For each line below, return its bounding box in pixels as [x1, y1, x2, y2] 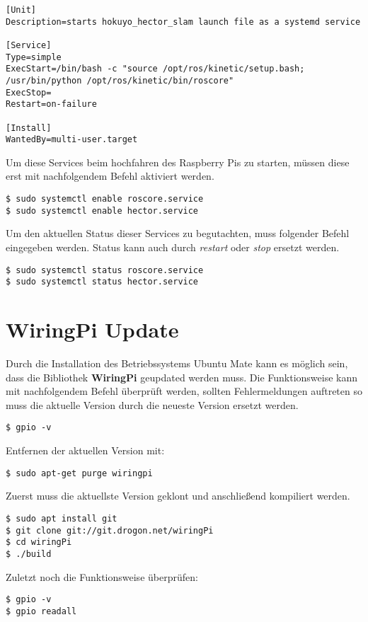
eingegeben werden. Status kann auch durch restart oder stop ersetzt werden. [6, 239, 340, 254]
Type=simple [6, 52, 62, 62]
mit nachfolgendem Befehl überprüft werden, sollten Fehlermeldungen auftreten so [6, 384, 362, 398]
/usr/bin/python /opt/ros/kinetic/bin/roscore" [6, 75, 234, 86]
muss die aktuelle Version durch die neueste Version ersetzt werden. [6, 397, 299, 412]
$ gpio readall [6, 606, 77, 616]
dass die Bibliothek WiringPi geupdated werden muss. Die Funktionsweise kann [6, 369, 358, 384]
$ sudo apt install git [6, 513, 117, 524]
